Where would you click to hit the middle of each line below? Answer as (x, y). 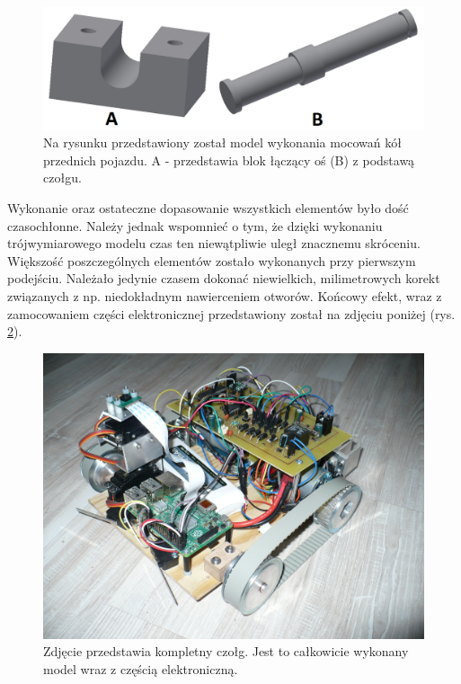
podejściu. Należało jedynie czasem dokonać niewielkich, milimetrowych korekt (224, 278)
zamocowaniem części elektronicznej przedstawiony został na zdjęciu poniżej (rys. (231, 313)
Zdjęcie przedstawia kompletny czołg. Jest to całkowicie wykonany (226, 651)
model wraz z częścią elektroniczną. (141, 668)
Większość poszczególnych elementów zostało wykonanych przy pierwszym (212, 260)
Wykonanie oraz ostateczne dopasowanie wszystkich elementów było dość (208, 208)
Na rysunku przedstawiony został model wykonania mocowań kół (222, 142)
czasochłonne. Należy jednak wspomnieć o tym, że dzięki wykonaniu (195, 225)
